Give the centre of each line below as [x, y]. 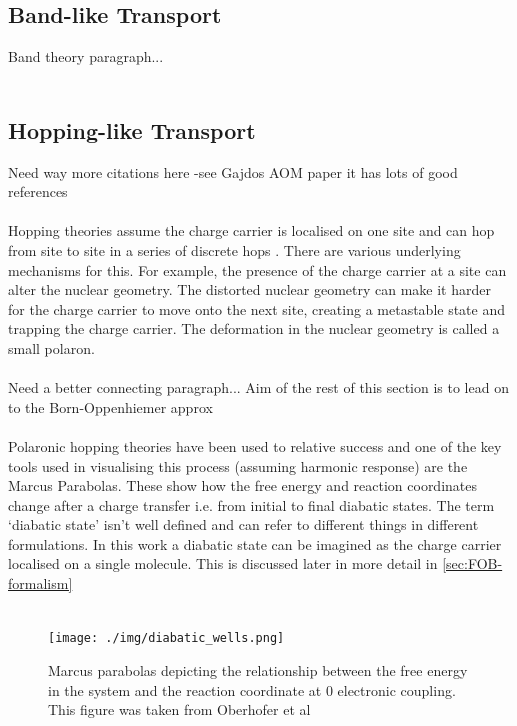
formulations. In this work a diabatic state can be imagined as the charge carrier [255, 543]
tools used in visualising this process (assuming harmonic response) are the [238, 465]
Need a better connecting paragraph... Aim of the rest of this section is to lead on [258, 387]
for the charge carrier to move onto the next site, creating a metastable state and [257, 308]
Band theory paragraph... [86, 56]
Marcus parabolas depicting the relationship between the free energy [258, 669]
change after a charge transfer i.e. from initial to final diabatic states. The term [251, 504]
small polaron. [51, 347]
